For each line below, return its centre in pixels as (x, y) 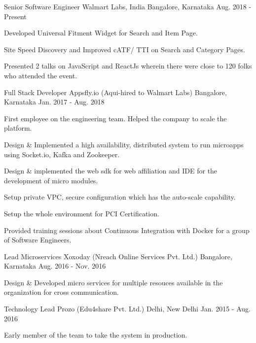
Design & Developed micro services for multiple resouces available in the (113, 282)
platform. (18, 128)
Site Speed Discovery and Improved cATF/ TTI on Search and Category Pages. (125, 49)
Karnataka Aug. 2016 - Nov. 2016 (55, 266)
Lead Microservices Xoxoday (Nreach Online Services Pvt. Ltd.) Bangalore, (118, 256)
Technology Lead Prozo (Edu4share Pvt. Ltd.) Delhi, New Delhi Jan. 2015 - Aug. (127, 309)
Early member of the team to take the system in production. (96, 335)
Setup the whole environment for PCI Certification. (82, 213)
